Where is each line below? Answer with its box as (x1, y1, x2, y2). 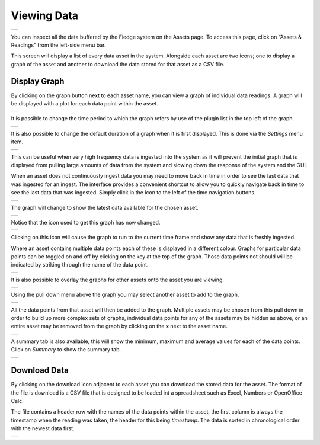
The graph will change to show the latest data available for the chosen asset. (11, 204, 199, 211)
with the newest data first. (11, 425, 75, 432)
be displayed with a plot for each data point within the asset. (11, 100, 158, 107)
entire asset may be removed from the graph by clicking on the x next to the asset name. (11, 323, 228, 330)
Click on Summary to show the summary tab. (11, 346, 121, 353)
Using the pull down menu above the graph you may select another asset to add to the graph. (11, 291, 239, 299)
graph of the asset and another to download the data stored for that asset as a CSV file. (11, 60, 225, 68)
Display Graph (11, 76, 65, 86)
